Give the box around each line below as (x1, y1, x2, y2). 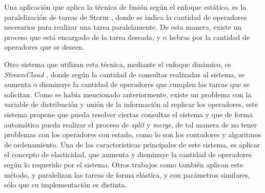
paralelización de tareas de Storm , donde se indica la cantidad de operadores (4, 11, 247, 22)
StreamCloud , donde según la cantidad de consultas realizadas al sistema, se (4, 69, 244, 79)
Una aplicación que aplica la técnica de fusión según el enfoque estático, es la (4, 2, 247, 12)
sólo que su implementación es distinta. (4, 179, 127, 190)
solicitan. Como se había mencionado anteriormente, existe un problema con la (4, 89, 252, 99)
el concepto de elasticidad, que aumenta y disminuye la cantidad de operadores (4, 149, 252, 160)
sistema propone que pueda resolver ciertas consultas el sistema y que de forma (4, 109, 253, 119)
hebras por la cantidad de (169, 31, 250, 42)
